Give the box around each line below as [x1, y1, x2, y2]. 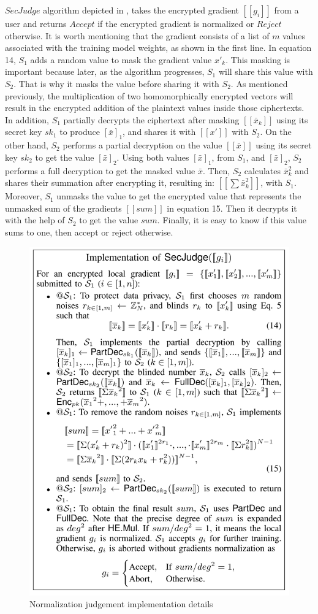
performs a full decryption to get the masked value [5, 164, 195, 177]
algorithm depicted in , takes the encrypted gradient [43, 4, 240, 16]
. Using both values [116, 150, 189, 163]
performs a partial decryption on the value [62, 139, 222, 152]
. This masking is [225, 53, 290, 66]
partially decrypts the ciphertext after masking [63, 113, 240, 126]
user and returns [5, 17, 67, 29]
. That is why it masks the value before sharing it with [13, 77, 219, 90]
